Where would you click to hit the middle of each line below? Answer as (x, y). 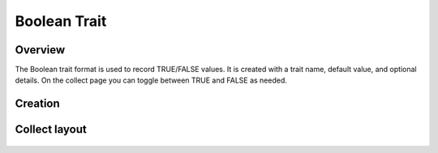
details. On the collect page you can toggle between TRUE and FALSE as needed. (151, 80)
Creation (37, 104)
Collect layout (51, 130)
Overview (40, 50)
